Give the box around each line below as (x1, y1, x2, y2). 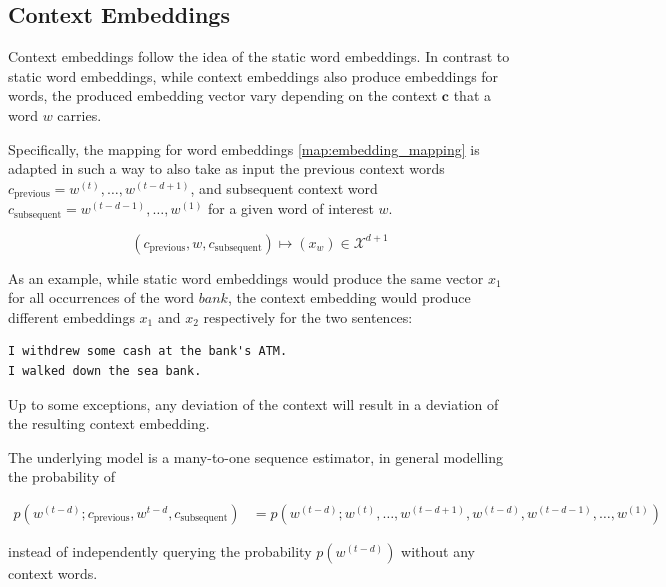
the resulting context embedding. (8, 413, 210, 434)
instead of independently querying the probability (8, 541, 312, 562)
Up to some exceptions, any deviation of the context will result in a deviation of (8, 393, 499, 414)
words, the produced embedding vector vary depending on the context (8, 85, 438, 106)
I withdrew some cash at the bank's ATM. (8, 344, 288, 359)
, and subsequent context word (190, 177, 378, 198)
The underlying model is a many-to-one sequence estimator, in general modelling (8, 446, 503, 467)
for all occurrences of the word (8, 287, 195, 308)
